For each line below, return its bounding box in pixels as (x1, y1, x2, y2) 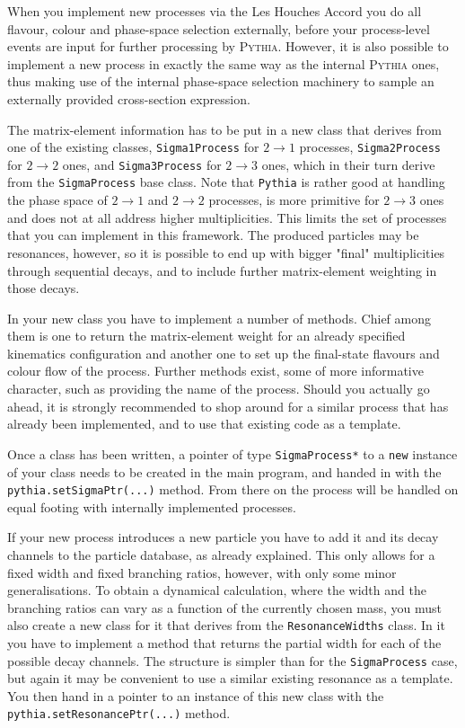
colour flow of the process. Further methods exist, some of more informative (7, 361, 424, 380)
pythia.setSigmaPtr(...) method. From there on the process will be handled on (7, 480, 459, 499)
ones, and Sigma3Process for (62, 155, 222, 173)
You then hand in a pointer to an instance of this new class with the (7, 686, 384, 705)
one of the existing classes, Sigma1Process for (7, 138, 259, 156)
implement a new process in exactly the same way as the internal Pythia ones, (7, 54, 440, 73)
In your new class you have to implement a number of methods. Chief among (7, 308, 431, 327)
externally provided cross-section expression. (7, 89, 250, 108)
